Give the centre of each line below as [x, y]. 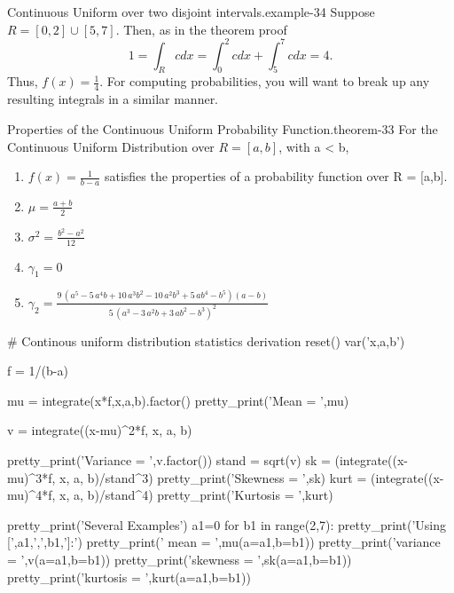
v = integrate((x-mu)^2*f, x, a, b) [100, 430]
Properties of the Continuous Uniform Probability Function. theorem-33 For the [223, 128]
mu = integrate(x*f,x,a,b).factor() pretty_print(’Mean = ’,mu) [178, 400]
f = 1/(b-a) [38, 371]
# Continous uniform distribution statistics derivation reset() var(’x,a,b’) [206, 340]
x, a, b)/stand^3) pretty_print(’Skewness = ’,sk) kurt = [213, 477]
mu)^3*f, [31, 477]
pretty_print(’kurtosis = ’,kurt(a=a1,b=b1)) [129, 577]
